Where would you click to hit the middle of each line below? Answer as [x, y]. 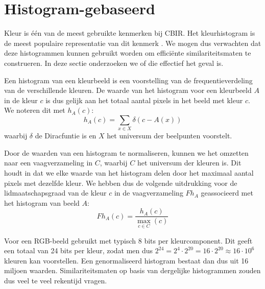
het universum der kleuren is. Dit [189, 163]
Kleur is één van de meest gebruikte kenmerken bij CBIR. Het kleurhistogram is [130, 33]
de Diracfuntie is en [66, 136]
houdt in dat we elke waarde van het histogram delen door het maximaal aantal [129, 172]
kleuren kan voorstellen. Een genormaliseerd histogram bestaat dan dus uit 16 [126, 260]
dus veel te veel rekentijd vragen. [56, 281]
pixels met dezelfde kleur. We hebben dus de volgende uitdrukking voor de [121, 183]
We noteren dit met [35, 110]
